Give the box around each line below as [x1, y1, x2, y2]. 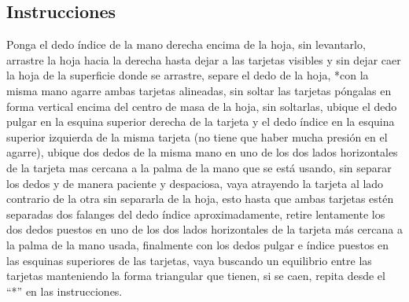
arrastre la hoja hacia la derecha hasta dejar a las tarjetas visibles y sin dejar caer [6, 51, 401, 68]
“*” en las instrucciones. [6, 282, 123, 299]
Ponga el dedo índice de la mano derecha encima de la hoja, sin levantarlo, [6, 36, 366, 53]
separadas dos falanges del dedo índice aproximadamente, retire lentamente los [6, 205, 385, 222]
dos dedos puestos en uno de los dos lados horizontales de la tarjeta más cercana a [6, 221, 403, 238]
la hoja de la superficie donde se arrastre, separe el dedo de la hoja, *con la [6, 67, 369, 83]
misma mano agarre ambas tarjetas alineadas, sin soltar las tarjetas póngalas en [6, 82, 392, 98]
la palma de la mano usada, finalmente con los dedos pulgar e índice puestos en [6, 236, 389, 252]
